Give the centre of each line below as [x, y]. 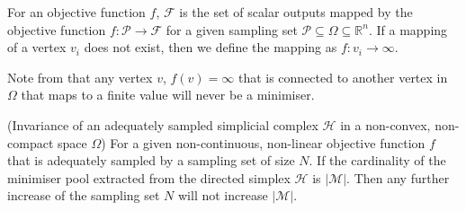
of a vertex [37, 47]
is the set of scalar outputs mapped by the [296, 12]
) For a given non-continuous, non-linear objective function [263, 142]
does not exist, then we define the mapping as [211, 47]
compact [31, 142]
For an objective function [76, 12]
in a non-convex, [385, 124]
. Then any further [398, 177]
